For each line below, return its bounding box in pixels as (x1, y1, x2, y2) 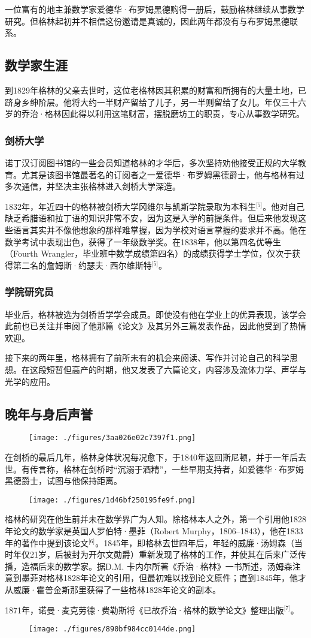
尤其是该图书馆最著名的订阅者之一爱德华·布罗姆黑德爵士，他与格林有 (21, 168, 296, 180)
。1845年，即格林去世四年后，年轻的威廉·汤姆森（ (95, 536, 295, 549)
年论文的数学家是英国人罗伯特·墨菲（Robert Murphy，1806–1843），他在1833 (5, 525, 303, 537)
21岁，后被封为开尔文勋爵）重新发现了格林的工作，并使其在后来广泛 (29, 548, 298, 561)
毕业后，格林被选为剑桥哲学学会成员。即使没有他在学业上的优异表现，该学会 (5, 308, 306, 320)
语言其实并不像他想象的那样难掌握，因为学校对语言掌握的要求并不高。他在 (13, 223, 306, 236)
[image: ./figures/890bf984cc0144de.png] (29, 625, 196, 634)
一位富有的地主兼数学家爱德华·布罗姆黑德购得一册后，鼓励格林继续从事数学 (5, 3, 304, 15)
